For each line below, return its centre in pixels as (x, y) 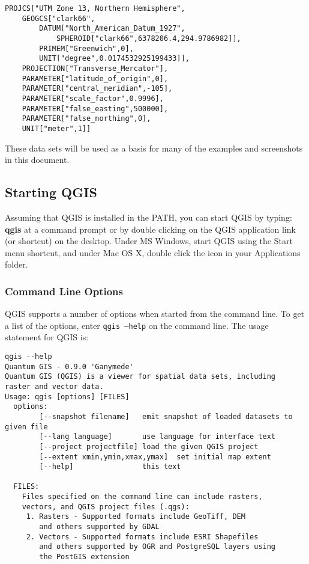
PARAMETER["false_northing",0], (86, 119)
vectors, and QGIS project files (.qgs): (106, 507)
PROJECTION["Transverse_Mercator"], (95, 68)
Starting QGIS (51, 192)
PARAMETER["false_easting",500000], (95, 109)
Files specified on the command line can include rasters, (142, 497)
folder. (16, 264)
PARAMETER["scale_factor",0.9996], (93, 98)
